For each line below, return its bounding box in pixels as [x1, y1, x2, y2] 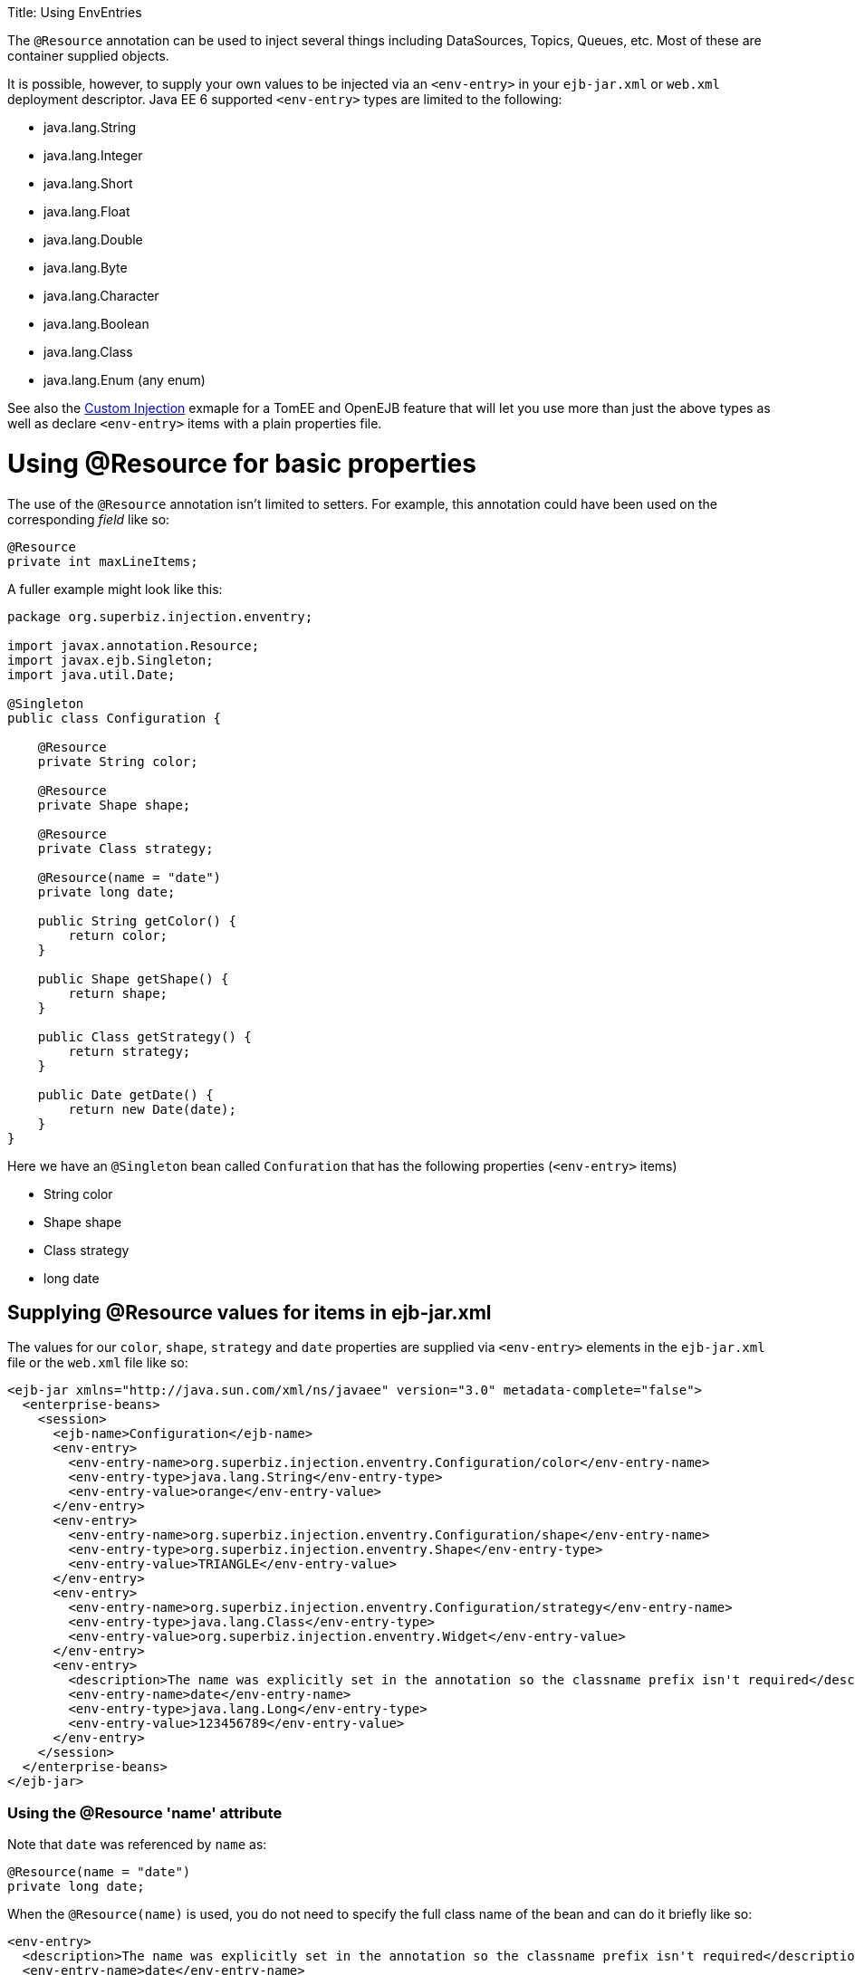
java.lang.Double [43, 232, 143, 247]
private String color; [37, 753, 198, 769]
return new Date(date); [68, 1101, 236, 1117]
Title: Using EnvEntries [7, 5, 142, 20]
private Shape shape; [37, 797, 191, 812]
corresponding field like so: [7, 511, 170, 527]
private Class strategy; [37, 840, 214, 856]
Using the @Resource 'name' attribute [7, 1803, 283, 1822]
